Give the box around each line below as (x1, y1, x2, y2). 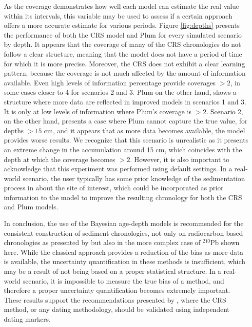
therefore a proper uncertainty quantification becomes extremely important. (4, 285, 230, 295)
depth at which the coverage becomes (4, 154, 116, 164)
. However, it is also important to (130, 154, 230, 164)
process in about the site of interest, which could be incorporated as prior (4, 183, 224, 193)
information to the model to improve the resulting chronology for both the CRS (4, 192, 242, 202)
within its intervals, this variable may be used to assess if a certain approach (4, 10, 233, 20)
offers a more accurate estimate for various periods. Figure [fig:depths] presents (4, 20, 240, 30)
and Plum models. (4, 202, 58, 212)
